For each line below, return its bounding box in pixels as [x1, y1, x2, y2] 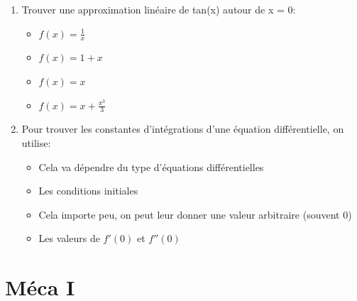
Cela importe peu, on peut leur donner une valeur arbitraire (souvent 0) [38, 207, 352, 221]
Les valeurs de [38, 231, 100, 246]
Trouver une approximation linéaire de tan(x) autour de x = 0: [21, 2, 296, 16]
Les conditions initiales [38, 183, 138, 198]
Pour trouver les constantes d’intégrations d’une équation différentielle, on [21, 121, 344, 136]
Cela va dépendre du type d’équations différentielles [38, 159, 264, 174]
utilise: [21, 136, 51, 150]
